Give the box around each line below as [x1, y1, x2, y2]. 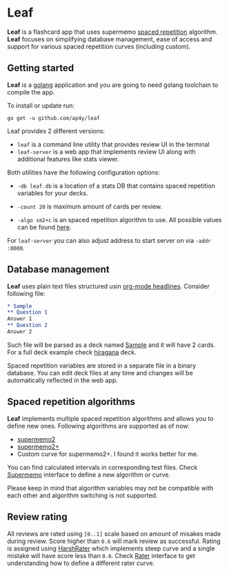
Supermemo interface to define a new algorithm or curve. [7, 471, 171, 479]
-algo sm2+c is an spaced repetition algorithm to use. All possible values [17, 215, 222, 224]
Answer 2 [7, 328, 32, 335]
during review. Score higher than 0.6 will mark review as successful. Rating [7, 537, 221, 545]
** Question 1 [7, 309, 48, 316]
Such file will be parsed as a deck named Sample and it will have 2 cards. [7, 340, 216, 349]
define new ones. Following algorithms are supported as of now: [7, 422, 190, 430]
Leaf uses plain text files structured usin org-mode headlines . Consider [7, 281, 210, 290]
